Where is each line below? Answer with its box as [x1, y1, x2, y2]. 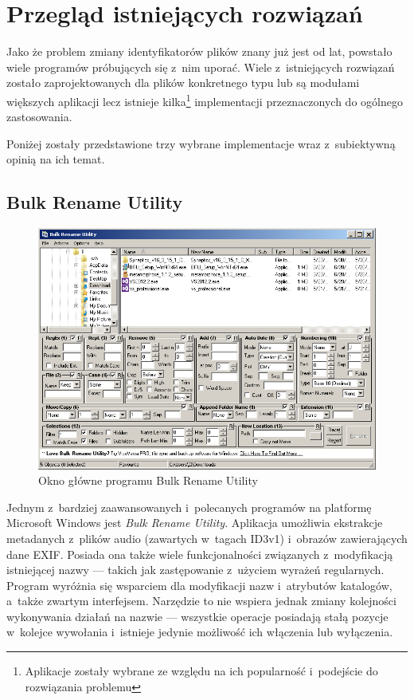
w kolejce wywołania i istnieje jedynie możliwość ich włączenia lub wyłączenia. [6, 623, 393, 640]
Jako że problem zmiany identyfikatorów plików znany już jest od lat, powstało [6, 43, 393, 60]
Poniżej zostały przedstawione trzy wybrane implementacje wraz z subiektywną [6, 135, 396, 151]
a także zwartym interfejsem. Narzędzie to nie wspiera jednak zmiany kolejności [6, 592, 396, 609]
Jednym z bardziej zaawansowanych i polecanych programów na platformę [6, 498, 372, 515]
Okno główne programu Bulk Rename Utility [38, 472, 258, 489]
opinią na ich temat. [6, 151, 105, 167]
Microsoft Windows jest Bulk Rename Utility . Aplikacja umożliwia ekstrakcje [6, 514, 383, 531]
